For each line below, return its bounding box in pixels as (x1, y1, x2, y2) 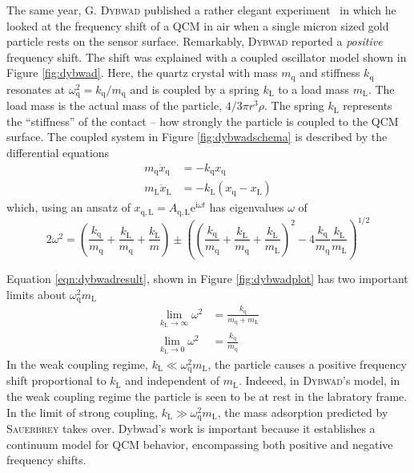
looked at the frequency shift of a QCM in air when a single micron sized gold (6, 17, 389, 34)
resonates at (6, 80, 66, 97)
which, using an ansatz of (6, 199, 131, 216)
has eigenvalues (209, 199, 284, 216)
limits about (6, 285, 66, 302)
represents (343, 97, 392, 114)
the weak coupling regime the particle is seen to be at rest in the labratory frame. (6, 388, 408, 405)
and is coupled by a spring (130, 80, 259, 97)
